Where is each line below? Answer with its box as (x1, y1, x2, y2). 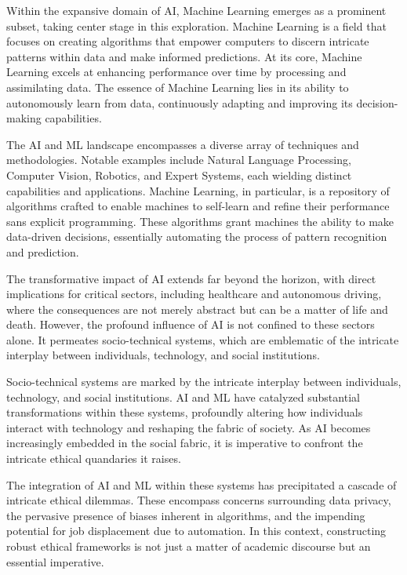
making (6, 110, 42, 126)
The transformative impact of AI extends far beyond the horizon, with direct (6, 270, 376, 286)
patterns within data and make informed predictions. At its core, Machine (6, 48, 362, 64)
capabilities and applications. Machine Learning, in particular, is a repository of (6, 182, 390, 198)
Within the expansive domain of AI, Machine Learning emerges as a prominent (6, 2, 387, 18)
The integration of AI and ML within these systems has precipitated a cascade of (6, 476, 397, 493)
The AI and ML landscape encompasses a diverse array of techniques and (6, 136, 359, 152)
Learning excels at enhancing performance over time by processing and (6, 64, 347, 80)
